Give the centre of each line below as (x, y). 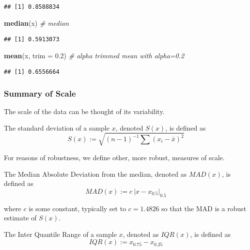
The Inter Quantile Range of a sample (60, 234)
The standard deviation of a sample (57, 127)
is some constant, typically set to (78, 208)
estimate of (20, 218)
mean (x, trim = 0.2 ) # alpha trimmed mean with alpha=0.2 (94, 55)
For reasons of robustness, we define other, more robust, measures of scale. (114, 157)
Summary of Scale (40, 93)
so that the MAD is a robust (204, 208)
